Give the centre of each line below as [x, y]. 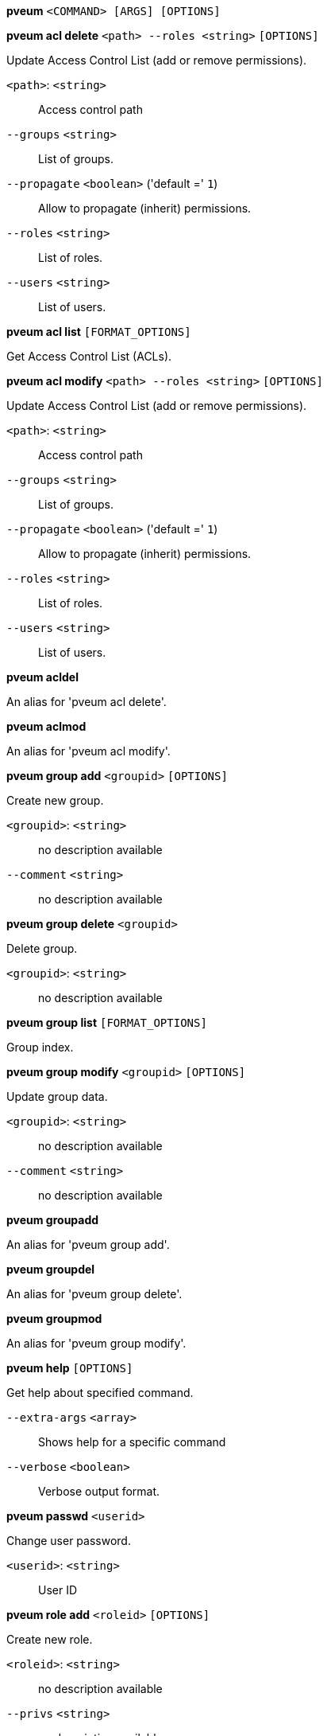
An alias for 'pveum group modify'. [96, 1343]
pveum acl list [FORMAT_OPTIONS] [99, 332]
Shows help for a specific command [132, 1442]
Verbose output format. [99, 1491]
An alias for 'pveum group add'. [88, 1244]
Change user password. [69, 1541]
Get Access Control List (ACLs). [89, 356]
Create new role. [50, 1639]
